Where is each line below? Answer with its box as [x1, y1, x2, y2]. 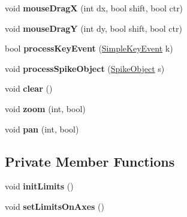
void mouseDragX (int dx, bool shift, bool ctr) [5, 2, 183, 14]
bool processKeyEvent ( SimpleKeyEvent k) [5, 42, 173, 55]
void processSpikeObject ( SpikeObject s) [5, 62, 165, 74]
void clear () [5, 82, 53, 95]
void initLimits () [5, 180, 74, 192]
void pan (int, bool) [5, 122, 79, 135]
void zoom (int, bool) [5, 102, 86, 114]
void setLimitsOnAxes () [5, 200, 104, 212]
